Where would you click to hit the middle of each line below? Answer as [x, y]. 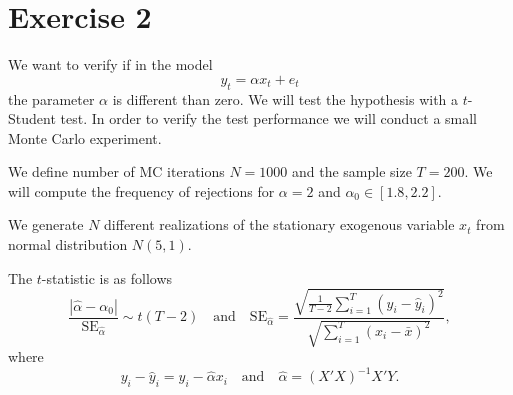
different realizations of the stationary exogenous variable [279, 224]
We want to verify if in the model [110, 64]
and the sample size [352, 171]
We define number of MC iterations [116, 171]
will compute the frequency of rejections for [141, 190]
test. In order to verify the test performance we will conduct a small [269, 118]
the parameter [51, 98]
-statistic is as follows [107, 277]
